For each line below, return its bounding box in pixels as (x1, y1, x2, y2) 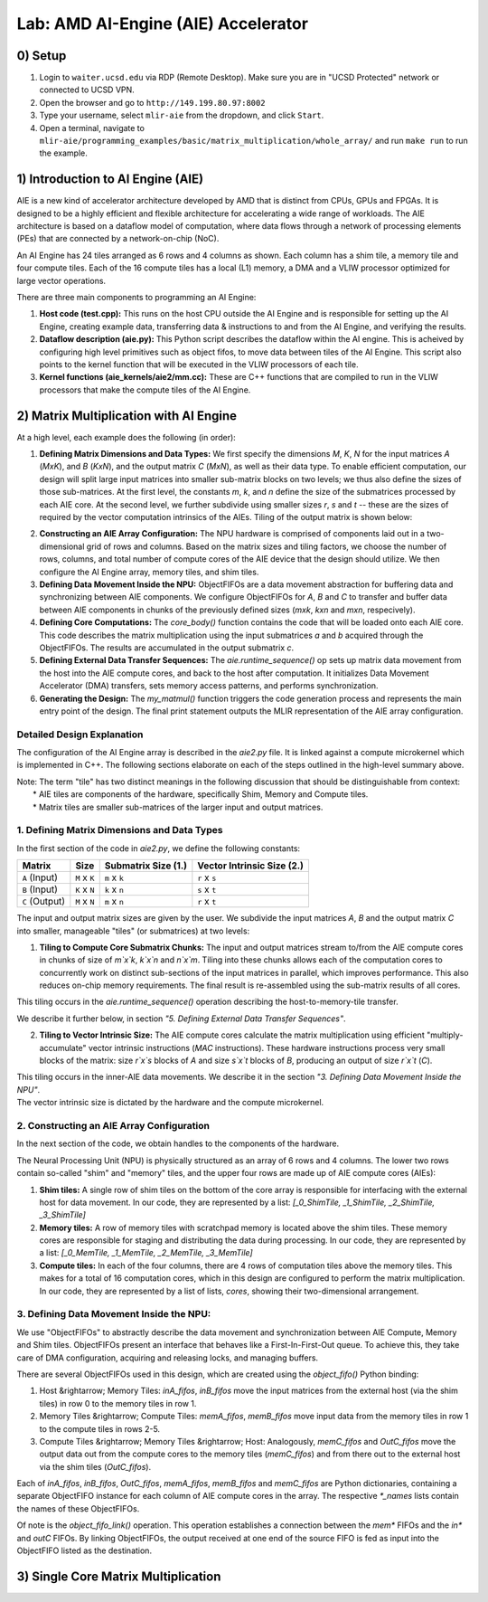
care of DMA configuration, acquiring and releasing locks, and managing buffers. (16, 1352, 319, 1363)
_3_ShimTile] (39, 1209, 86, 1220)
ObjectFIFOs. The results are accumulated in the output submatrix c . (39, 642, 295, 653)
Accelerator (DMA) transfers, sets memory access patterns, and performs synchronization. (39, 680, 379, 691)
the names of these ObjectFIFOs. (16, 1502, 140, 1514)
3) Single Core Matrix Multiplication (16, 1569, 221, 1584)
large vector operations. (16, 275, 107, 286)
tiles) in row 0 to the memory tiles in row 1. (39, 1398, 197, 1408)
